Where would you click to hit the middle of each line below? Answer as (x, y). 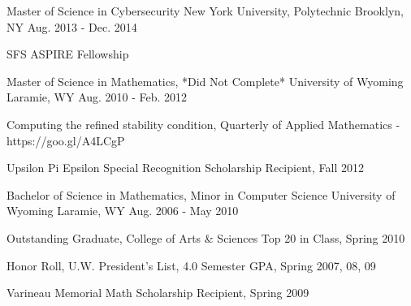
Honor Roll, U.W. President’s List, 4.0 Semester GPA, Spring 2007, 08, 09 (191, 265)
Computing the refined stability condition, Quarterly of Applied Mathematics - (203, 124)
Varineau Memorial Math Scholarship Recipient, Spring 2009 (158, 293)
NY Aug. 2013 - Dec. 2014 (72, 26)
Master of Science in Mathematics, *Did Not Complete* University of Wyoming (205, 81)
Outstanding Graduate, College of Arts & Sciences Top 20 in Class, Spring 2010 (206, 237)
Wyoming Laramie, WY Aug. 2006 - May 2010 (123, 211)
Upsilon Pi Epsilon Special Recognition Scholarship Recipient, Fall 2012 (185, 168)
